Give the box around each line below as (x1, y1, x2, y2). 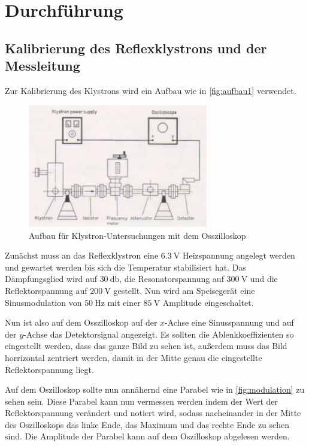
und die (250, 272, 278, 285)
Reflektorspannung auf (5, 284, 87, 296)
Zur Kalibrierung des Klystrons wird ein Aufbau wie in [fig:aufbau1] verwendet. (5, 84, 296, 96)
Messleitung (5, 56, 80, 75)
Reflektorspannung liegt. (5, 363, 94, 375)
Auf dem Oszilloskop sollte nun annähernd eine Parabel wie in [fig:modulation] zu (5, 383, 305, 396)
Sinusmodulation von (5, 296, 82, 308)
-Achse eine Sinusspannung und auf (165, 316, 294, 329)
